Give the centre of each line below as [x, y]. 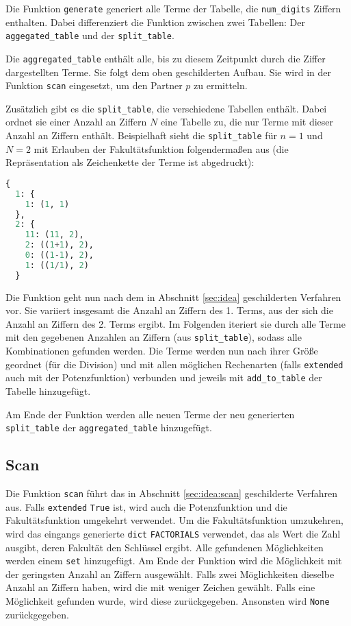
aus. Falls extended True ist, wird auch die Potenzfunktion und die [146, 506]
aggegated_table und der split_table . [90, 35]
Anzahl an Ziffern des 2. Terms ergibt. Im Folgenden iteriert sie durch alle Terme [175, 323]
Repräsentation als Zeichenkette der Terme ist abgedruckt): [130, 162]
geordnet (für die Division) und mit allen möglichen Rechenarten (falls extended [174, 364]
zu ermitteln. [221, 85]
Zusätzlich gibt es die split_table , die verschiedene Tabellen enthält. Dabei [166, 108]
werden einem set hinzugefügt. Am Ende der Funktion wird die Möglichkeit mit [174, 561]
